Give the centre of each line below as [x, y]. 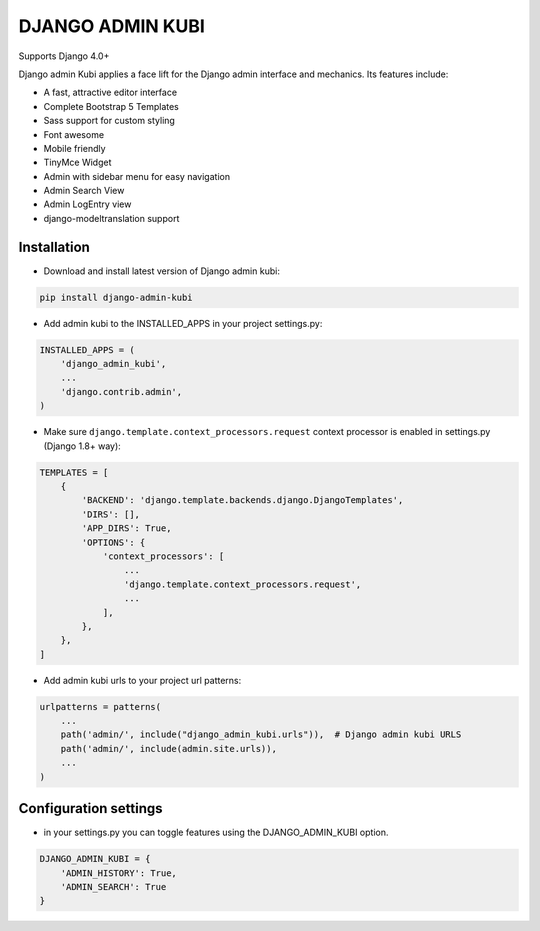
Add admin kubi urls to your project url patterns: [142, 680]
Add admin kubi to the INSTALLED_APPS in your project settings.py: [183, 323]
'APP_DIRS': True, [126, 528]
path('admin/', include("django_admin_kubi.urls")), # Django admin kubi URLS [261, 734]
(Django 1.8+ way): [82, 446]
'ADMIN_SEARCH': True [113, 886]
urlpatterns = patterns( [100, 706]
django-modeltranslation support [111, 218]
